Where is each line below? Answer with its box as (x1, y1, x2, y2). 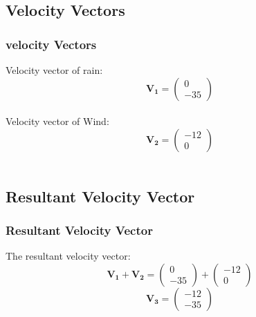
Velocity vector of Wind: (6, 114, 109, 128)
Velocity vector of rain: (6, 63, 103, 77)
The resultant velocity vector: (6, 249, 131, 263)
